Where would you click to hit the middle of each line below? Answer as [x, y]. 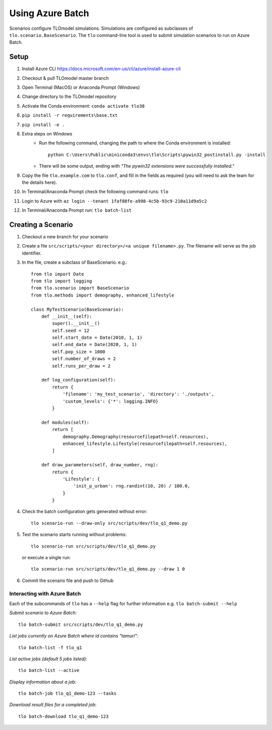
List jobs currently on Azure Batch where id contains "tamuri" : [74, 636]
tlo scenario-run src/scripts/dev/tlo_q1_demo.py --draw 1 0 [108, 569]
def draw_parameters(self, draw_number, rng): [100, 465]
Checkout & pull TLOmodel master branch [65, 78]
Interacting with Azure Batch [45, 594]
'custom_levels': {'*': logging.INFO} [111, 401]
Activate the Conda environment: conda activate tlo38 [83, 106]
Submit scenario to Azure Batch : [43, 613]
